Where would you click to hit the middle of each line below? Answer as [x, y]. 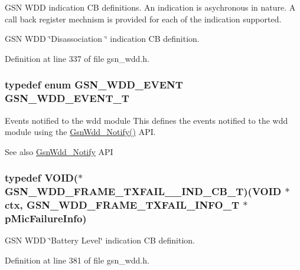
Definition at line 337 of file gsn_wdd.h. [77, 58]
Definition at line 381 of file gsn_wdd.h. [77, 260]
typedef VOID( [42, 178]
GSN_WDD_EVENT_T [67, 98]
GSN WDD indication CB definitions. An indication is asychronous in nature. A [150, 7]
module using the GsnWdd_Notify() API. [80, 132]
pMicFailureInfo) [46, 218]
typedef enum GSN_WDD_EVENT [94, 85]
